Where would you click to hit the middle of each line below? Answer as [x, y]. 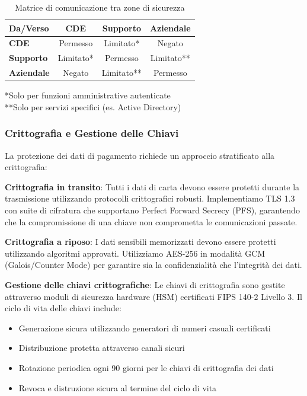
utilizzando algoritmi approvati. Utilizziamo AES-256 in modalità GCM [135, 253]
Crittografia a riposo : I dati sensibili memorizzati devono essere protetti [140, 242]
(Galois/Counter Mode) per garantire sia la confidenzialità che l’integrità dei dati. [153, 265]
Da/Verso [29, 28]
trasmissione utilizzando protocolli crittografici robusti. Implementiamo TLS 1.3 [150, 198]
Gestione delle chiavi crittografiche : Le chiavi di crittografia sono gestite [145, 284]
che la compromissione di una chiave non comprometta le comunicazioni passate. [151, 221]
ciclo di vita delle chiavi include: [63, 308]
